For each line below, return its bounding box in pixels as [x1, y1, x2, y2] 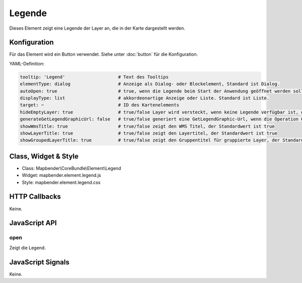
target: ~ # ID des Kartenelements [20, 102, 180, 108]
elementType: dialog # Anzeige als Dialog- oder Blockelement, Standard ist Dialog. [20, 81, 280, 87]
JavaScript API [9, 219, 57, 227]
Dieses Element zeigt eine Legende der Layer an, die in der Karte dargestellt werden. [9, 25, 186, 31]
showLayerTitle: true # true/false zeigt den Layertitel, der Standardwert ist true [20, 130, 278, 136]
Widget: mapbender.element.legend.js [22, 172, 101, 178]
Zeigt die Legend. [9, 244, 46, 251]
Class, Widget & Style [9, 152, 79, 160]
